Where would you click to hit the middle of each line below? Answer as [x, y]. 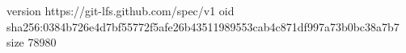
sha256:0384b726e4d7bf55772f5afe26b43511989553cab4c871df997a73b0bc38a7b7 [203, 26]
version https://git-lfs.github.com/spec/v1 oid [121, 10]
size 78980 [32, 42]
